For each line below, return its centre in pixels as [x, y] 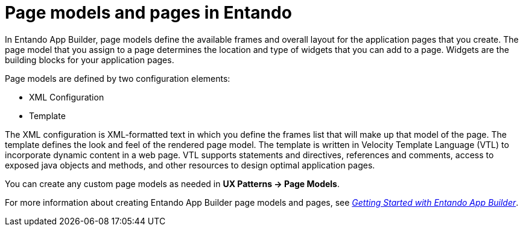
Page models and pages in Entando [148, 13]
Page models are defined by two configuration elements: [118, 78]
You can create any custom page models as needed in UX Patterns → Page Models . [172, 183]
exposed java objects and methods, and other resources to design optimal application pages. [190, 165]
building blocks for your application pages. [90, 60]
